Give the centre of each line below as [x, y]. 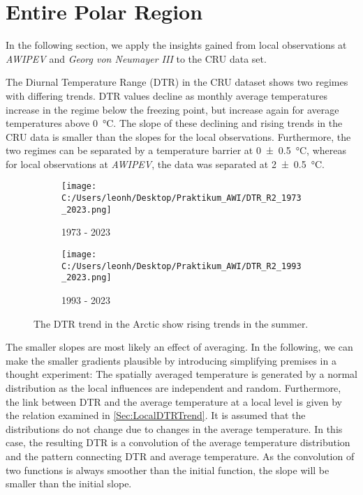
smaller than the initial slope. [69, 483]
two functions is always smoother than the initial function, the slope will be [168, 470]
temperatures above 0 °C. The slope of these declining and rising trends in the [174, 123]
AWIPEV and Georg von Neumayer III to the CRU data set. [136, 58]
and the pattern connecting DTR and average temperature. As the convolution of [180, 456]
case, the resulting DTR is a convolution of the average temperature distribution [178, 442]
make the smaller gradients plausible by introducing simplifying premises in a [171, 360]
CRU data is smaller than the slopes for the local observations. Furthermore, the [178, 136]
